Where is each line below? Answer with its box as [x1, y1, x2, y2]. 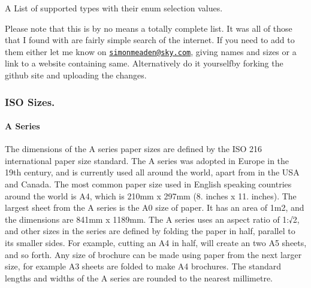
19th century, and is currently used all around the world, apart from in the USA [5, 166, 300, 178]
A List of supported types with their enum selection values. [5, 2, 223, 14]
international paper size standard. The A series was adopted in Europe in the [5, 154, 289, 166]
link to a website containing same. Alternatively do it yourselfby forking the [5, 57, 283, 69]
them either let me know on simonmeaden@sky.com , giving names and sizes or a [5, 45, 297, 57]
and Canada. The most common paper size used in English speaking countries [5, 178, 292, 190]
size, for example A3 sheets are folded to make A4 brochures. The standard [5, 260, 281, 272]
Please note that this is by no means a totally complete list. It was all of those [5, 22, 292, 34]
